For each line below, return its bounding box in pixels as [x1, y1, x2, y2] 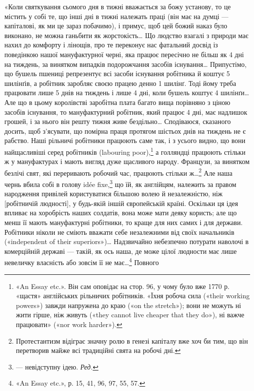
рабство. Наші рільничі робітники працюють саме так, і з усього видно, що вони [4, 135, 246, 145]
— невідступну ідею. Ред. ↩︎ [16, 361, 98, 371]
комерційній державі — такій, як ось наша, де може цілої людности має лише [4, 246, 237, 256]
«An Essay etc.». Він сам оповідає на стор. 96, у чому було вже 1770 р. [16, 281, 230, 291]
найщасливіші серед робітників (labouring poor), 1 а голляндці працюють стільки [4, 145, 246, 157]
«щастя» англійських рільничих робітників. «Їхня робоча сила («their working [16, 290, 250, 301]
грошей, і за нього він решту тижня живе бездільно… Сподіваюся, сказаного [4, 116, 231, 126]
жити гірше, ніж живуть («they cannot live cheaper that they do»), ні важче [16, 309, 244, 320]
